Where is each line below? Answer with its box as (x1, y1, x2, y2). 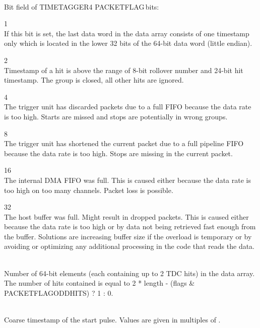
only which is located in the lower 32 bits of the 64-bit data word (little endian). (4, 38, 252, 48)
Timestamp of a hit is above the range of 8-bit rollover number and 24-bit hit (4, 64, 243, 75)
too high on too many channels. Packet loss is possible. (4, 184, 173, 195)
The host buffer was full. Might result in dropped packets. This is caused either (4, 211, 249, 222)
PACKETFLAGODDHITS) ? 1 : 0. (4, 287, 113, 298)
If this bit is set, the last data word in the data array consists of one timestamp (4, 28, 249, 38)
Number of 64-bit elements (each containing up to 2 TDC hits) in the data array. (4, 268, 255, 278)
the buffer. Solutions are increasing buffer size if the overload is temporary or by (4, 231, 252, 241)
